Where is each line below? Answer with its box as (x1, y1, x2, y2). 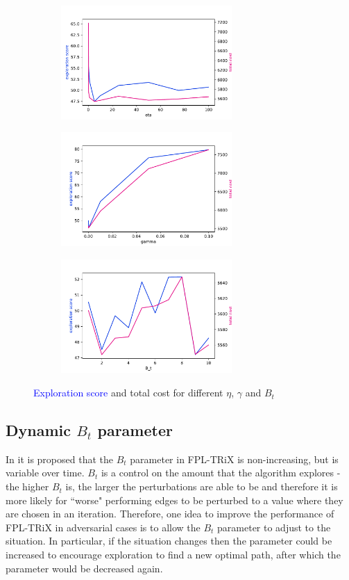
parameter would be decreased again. (6, 561, 163, 575)
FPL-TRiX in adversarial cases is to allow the (6, 519, 201, 534)
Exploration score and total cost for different (33, 385, 223, 400)
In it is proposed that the (6, 451, 113, 466)
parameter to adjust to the (217, 519, 331, 534)
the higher (6, 479, 49, 494)
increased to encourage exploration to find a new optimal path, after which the (6, 547, 341, 562)
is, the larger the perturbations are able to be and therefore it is (65, 479, 338, 494)
